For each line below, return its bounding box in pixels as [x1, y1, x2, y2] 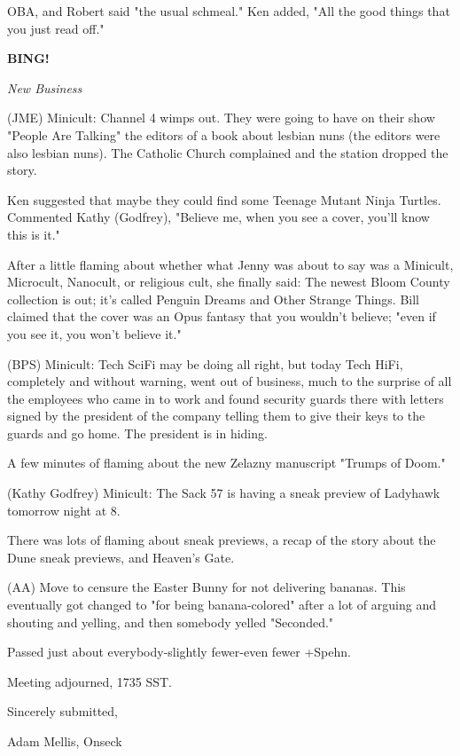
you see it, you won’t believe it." [7, 324, 182, 343]
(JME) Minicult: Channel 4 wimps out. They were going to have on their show [7, 108, 435, 127]
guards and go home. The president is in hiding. [7, 423, 268, 442]
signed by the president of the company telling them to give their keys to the [7, 406, 425, 425]
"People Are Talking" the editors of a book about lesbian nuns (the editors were [7, 125, 441, 144]
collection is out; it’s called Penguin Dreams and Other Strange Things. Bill [7, 289, 419, 308]
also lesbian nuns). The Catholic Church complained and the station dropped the [7, 143, 448, 161]
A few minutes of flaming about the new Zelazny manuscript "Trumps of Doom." [7, 453, 446, 472]
